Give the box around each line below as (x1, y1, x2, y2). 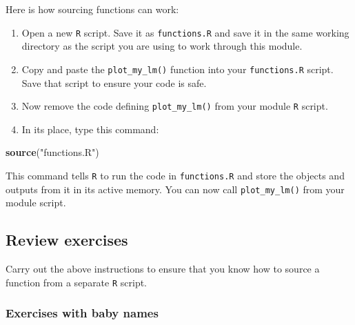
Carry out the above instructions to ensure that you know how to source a (6, 262, 320, 276)
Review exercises (6, 229, 128, 250)
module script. (6, 195, 66, 210)
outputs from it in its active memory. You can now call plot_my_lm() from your (6, 181, 345, 196)
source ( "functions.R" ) (6, 145, 99, 159)
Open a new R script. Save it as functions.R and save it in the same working (21, 25, 349, 39)
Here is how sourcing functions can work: (6, 2, 179, 16)
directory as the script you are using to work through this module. (21, 39, 303, 53)
